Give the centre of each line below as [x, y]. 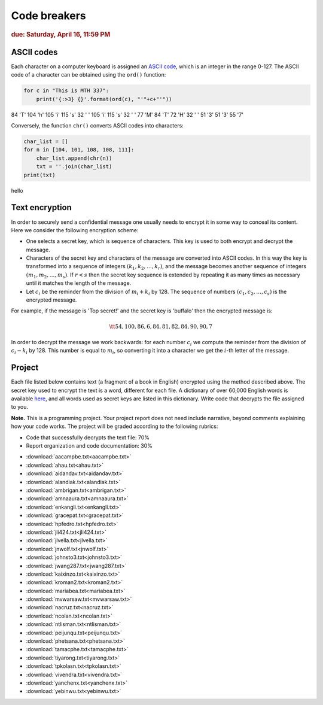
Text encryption [41, 207]
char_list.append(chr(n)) [74, 158]
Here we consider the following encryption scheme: [75, 230]
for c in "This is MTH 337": [66, 91]
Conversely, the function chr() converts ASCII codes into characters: [97, 126]
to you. [20, 407]
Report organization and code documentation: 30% [89, 446]
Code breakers [48, 16]
